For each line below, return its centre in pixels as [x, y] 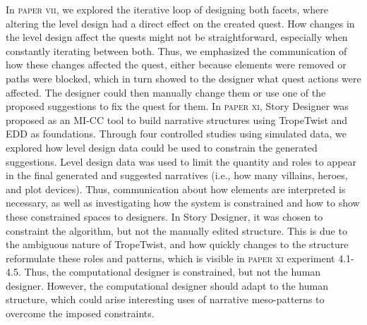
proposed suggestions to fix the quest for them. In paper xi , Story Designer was [177, 106]
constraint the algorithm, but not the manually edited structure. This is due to [176, 230]
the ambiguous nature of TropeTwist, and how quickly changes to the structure [177, 244]
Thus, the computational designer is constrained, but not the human [173, 272]
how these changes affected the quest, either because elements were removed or [176, 65]
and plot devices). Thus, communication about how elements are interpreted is [176, 189]
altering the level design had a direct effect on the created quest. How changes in [180, 23]
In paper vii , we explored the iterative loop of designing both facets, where [167, 9]
